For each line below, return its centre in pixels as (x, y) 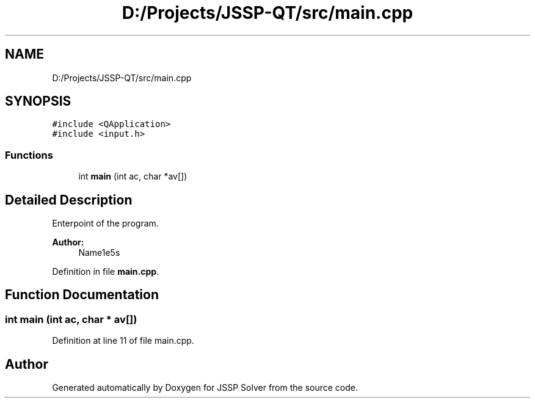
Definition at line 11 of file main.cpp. (123, 341)
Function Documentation (82, 295)
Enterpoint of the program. (105, 223)
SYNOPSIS (38, 101)
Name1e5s (99, 253)
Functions (29, 155)
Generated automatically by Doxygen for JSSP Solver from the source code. (205, 388)
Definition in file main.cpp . (106, 272)
